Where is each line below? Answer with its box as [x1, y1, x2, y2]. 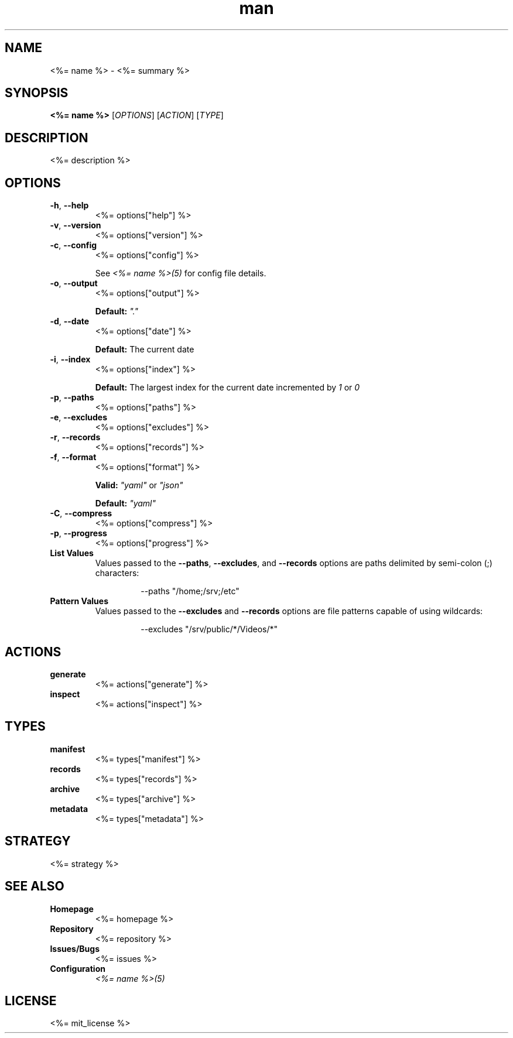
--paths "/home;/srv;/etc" [141, 586, 240, 597]
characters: [95, 568, 139, 578]
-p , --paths [50, 392, 94, 403]
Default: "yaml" [95, 498, 156, 509]
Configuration [50, 963, 105, 974]
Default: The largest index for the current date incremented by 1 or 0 [95, 382, 360, 393]
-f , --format [50, 452, 97, 463]
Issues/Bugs [50, 943, 100, 954]
